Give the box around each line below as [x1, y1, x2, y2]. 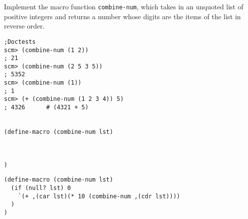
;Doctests [4, 38, 36, 45]
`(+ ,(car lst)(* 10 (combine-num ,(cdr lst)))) [18, 192, 180, 200]
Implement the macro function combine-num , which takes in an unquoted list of [4, 1, 244, 11]
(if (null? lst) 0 [11, 185, 71, 191]
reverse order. [4, 21, 45, 31]
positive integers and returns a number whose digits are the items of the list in [4, 11, 241, 21]
